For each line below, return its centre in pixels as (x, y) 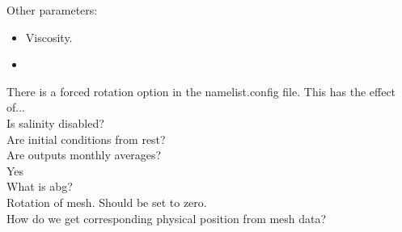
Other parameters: (52, 10)
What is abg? (40, 186)
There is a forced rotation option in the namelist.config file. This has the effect (201, 91)
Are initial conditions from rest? (86, 139)
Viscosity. (49, 37)
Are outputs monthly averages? (84, 155)
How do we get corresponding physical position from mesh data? (167, 218)
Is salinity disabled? (55, 122)
